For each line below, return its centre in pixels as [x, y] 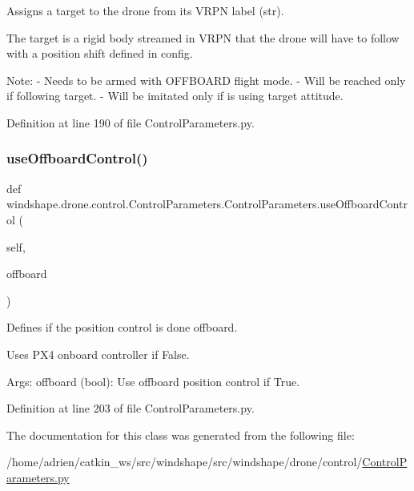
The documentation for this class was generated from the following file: [181, 435]
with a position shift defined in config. [100, 53]
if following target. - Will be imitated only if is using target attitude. [175, 96]
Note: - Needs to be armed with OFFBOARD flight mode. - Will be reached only [206, 80]
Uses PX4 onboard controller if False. [98, 354]
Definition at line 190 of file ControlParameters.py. [131, 122]
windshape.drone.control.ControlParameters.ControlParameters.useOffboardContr [207, 204]
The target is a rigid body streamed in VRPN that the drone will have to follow [203, 37]
